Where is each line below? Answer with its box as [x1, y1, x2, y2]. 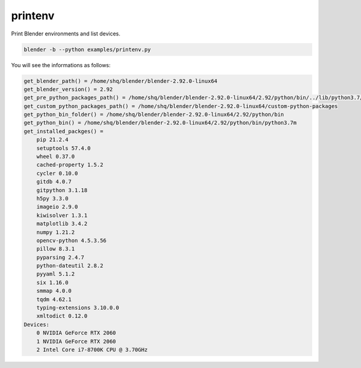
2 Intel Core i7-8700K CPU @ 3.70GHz [36, 346, 148, 353]
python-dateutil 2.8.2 [36, 262, 103, 270]
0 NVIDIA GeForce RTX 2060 [36, 330, 117, 336]
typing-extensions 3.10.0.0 [36, 304, 120, 312]
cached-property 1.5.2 [36, 161, 103, 168]
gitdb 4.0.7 [36, 178, 72, 186]
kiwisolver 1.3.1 [36, 212, 88, 219]
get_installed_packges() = [23, 128, 103, 134]
